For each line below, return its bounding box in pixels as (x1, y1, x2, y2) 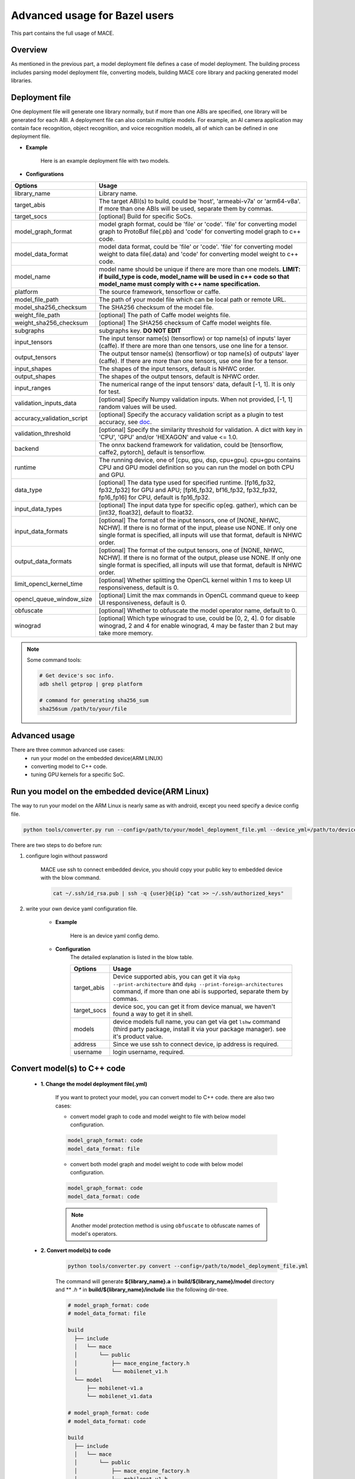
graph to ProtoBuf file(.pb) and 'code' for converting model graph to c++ (98, 227, 301, 235)
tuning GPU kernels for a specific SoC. (31, 771, 125, 778)
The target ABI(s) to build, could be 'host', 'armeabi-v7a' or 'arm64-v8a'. (98, 197, 301, 205)
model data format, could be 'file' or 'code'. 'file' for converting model (98, 243, 293, 251)
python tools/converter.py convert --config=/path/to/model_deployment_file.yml (67, 1262, 308, 1269)
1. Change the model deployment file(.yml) (40, 1080, 148, 1087)
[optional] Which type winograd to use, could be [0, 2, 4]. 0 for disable (98, 614, 295, 622)
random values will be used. (98, 402, 177, 411)
